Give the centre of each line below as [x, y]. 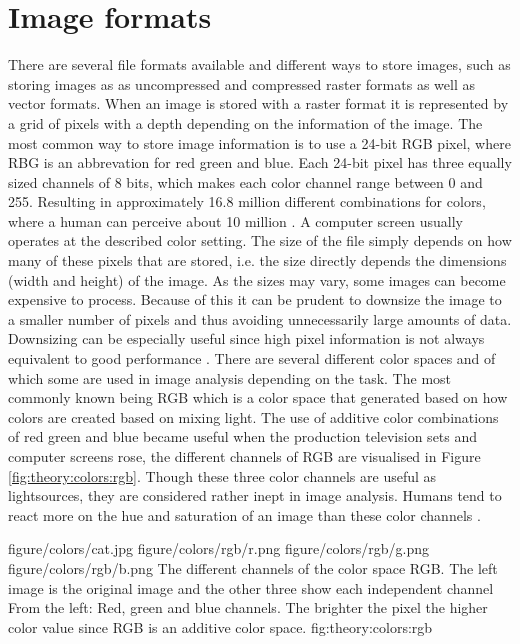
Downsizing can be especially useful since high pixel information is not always [246, 338]
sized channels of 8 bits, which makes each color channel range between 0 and [245, 181]
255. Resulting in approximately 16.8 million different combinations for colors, [247, 201]
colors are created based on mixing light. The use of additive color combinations [253, 416]
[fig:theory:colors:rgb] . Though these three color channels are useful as [222, 475]
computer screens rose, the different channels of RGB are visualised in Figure [244, 456]
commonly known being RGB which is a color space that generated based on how [258, 397]
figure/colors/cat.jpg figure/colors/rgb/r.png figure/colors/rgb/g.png [219, 548]
